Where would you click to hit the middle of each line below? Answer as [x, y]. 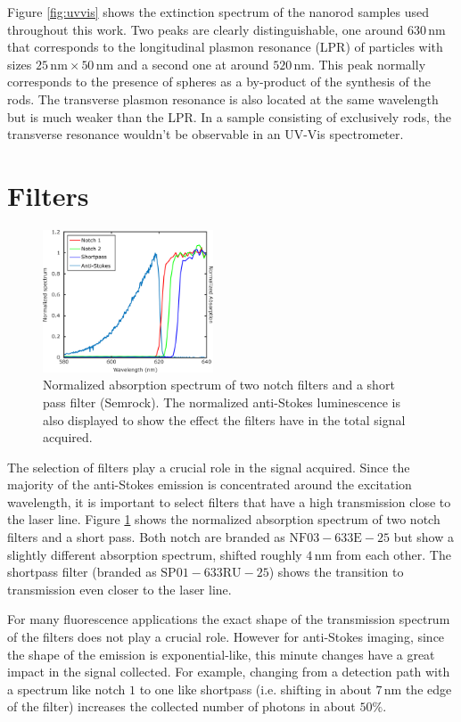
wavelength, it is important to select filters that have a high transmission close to [229, 501]
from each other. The [393, 554]
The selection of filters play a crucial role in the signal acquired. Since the [209, 467]
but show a [424, 537]
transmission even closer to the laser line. [119, 589]
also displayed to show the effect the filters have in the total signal [224, 419]
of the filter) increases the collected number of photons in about [181, 706]
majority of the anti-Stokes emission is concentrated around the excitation [210, 484]
